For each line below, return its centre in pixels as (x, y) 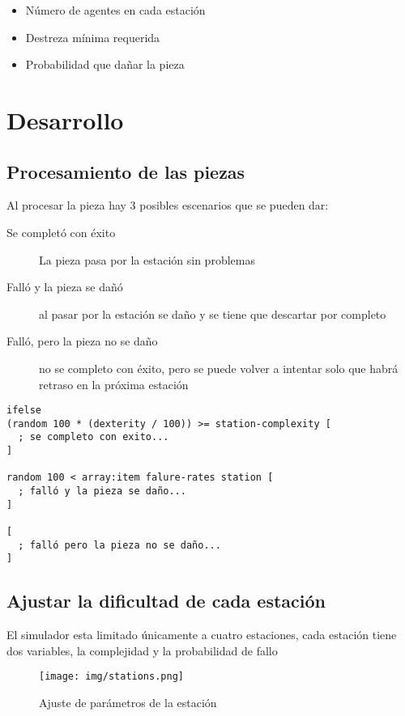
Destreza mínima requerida (93, 37)
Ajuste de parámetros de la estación (128, 703)
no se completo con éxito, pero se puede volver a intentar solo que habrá (219, 368)
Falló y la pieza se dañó (65, 287)
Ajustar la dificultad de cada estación (166, 601)
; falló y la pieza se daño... (102, 491)
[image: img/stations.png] (111, 677)
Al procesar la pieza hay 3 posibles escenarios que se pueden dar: (168, 205)
